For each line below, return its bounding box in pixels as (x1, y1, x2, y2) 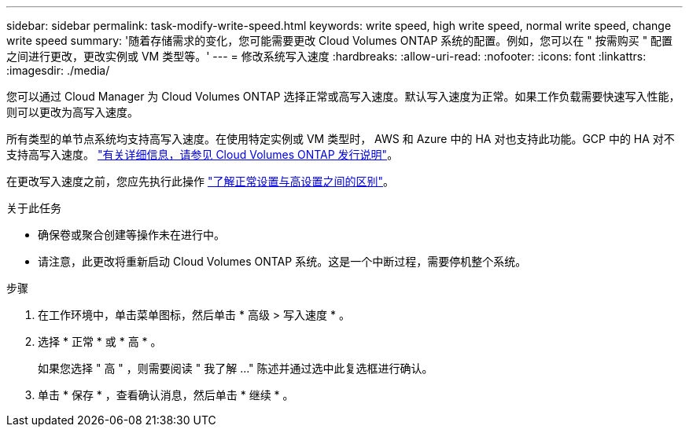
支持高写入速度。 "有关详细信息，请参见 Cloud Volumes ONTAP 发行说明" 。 (6, 148, 399, 161)
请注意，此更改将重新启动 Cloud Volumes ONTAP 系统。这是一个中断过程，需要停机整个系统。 (38, 255, 527, 268)
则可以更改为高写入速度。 (6, 105, 138, 119)
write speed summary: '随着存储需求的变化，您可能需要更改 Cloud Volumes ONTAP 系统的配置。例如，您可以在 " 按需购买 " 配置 (6, 34, 673, 47)
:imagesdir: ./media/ (6, 64, 110, 77)
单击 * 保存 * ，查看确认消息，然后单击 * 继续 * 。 (38, 388, 294, 402)
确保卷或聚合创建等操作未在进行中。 (38, 228, 225, 241)
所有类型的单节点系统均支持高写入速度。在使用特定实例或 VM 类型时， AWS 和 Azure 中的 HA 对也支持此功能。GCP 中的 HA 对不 (6, 132, 675, 145)
